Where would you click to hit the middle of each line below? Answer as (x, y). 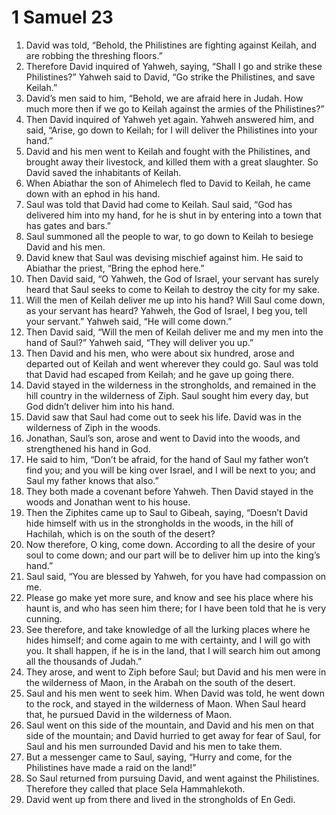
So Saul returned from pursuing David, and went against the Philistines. (172, 778)
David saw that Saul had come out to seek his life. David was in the (163, 417)
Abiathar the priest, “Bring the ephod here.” (115, 268)
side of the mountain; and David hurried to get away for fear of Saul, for (173, 735)
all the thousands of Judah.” (84, 661)
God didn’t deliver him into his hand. (100, 406)
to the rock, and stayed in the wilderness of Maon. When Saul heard (165, 703)
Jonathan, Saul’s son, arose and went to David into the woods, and (163, 438)
